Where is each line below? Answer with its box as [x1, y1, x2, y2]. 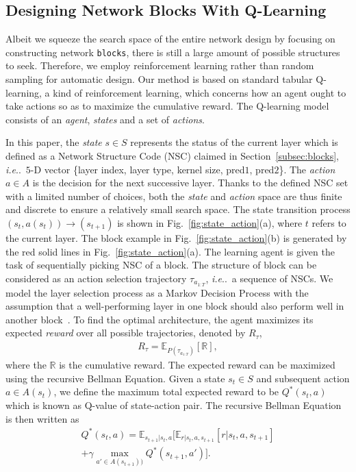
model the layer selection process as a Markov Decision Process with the [5, 285, 309, 299]
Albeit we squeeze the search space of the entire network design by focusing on [5, 32, 335, 46]
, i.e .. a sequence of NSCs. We [205, 271, 333, 285]
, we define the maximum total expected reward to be [53, 384, 279, 399]
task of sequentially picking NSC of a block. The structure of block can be [5, 258, 317, 272]
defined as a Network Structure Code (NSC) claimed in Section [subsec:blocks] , [5, 149, 339, 163]
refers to [311, 215, 346, 229]
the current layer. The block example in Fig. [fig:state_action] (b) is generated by [5, 230, 347, 245]
